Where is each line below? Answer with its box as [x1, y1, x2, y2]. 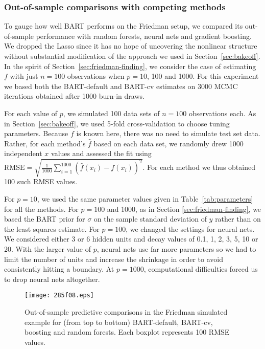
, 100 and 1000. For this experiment [147, 71, 259, 81]
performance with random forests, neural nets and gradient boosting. [36, 30, 252, 41]
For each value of [4, 107, 58, 118]
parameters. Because [4, 128, 68, 139]
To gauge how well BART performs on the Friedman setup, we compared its [4, 20, 243, 31]
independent [4, 148, 42, 159]
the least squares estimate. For [4, 223, 100, 234]
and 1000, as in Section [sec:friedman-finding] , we [107, 203, 261, 214]
